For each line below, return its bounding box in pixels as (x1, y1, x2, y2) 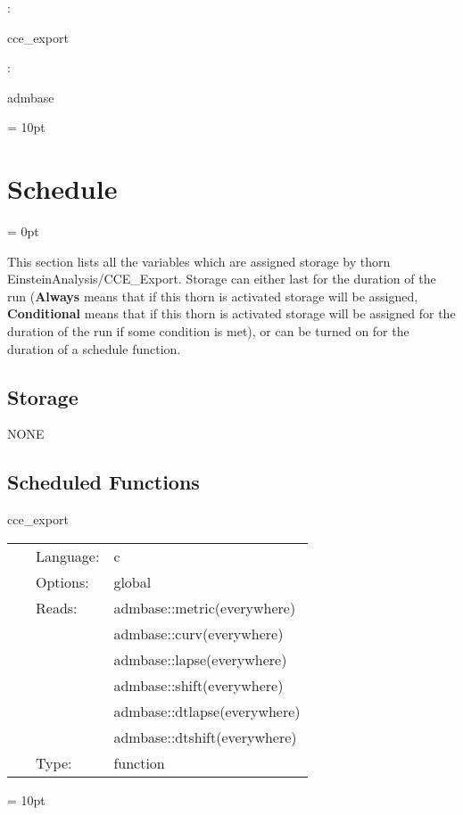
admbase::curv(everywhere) (113, 622, 284, 644)
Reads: (36, 597, 78, 618)
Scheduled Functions (7, 468, 200, 496)
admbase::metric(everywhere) (113, 597, 296, 618)
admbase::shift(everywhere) (113, 674, 284, 696)
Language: (36, 545, 100, 566)
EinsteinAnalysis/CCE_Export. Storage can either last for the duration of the (7, 269, 436, 288)
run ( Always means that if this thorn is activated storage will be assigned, (7, 286, 418, 305)
